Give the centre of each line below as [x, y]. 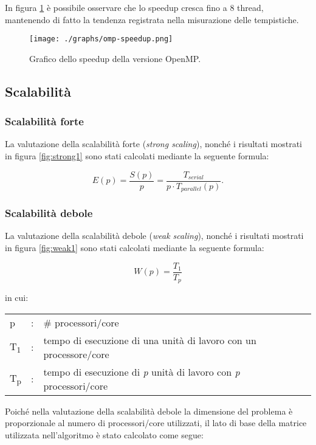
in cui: [17, 298]
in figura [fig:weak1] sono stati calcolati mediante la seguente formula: [135, 247]
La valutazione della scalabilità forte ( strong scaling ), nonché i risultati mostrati [154, 144]
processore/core [76, 354]
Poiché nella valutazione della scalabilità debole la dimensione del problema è [149, 411]
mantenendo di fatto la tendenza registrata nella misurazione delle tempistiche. [152, 19]
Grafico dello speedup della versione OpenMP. [115, 58]
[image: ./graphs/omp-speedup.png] [101, 39]
